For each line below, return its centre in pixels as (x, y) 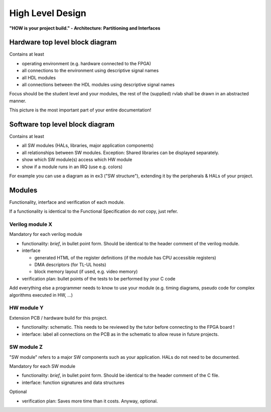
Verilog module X (31, 224)
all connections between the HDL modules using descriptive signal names (98, 85)
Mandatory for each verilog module (46, 234)
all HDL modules (39, 77)
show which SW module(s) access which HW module (77, 160)
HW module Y (26, 308)
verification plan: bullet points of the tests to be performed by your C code (99, 279)
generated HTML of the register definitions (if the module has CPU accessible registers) (125, 257)
